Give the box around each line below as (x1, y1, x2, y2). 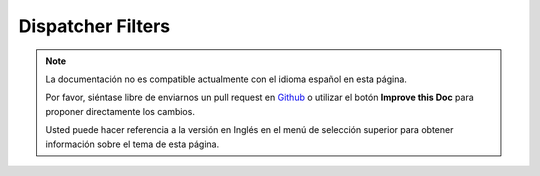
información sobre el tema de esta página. (45, 138, 220, 150)
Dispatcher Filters (18, 15, 171, 37)
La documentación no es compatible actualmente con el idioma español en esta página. (45, 73, 407, 85)
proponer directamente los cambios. (45, 105, 195, 117)
